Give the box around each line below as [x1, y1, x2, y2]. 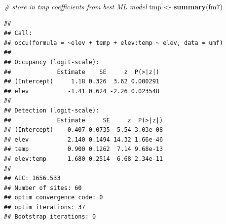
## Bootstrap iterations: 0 [4, 213, 96, 221]
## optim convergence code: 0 [4, 194, 103, 201]
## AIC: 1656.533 [4, 175, 61, 182]
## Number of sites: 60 [4, 184, 82, 191]
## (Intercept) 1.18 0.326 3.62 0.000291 [4, 78, 159, 85]
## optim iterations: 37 [4, 203, 85, 211]
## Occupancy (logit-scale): [4, 58, 100, 66]
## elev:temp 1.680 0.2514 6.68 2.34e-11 [4, 155, 163, 162]
